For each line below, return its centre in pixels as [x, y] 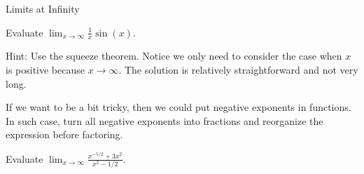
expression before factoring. [64, 134]
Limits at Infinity [43, 8]
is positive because [45, 70]
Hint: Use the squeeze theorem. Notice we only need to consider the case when [174, 56]
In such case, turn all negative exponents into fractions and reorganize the [164, 120]
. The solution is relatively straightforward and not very [238, 70]
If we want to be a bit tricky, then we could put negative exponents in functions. [178, 107]
